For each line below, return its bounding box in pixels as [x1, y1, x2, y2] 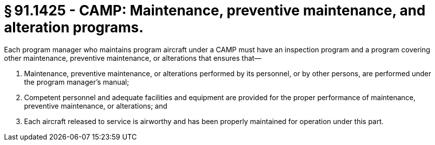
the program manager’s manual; [24, 77, 129, 86]
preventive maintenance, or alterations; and [24, 101, 167, 110]
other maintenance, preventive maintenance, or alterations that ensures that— [4, 53, 262, 62]
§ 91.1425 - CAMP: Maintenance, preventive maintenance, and [4, 2, 425, 19]
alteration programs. [4, 19, 144, 36]
